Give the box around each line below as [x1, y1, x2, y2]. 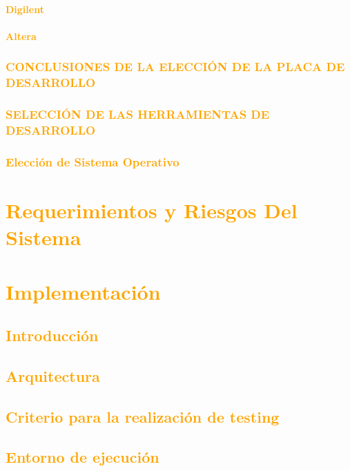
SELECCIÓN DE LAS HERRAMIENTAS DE [6, 106, 270, 123]
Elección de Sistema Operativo [6, 153, 179, 170]
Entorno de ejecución [6, 446, 159, 468]
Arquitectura [6, 365, 100, 386]
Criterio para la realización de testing [6, 405, 280, 427]
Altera [6, 28, 37, 43]
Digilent [6, 1, 44, 16]
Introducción [6, 325, 99, 346]
